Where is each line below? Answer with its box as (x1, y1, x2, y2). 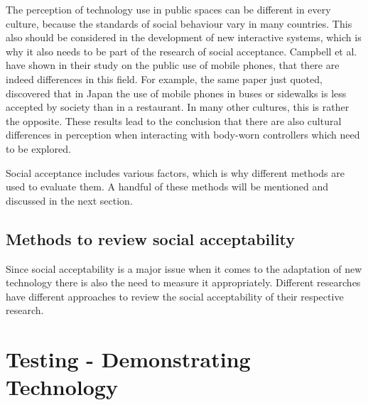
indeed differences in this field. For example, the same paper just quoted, (6, 71, 323, 86)
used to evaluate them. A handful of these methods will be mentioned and (6, 179, 329, 194)
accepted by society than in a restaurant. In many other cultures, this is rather (6, 99, 350, 114)
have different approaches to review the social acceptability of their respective (6, 288, 344, 303)
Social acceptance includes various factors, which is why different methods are (6, 165, 345, 180)
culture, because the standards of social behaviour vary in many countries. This (6, 16, 352, 31)
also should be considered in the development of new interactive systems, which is (6, 30, 362, 45)
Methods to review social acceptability (6, 227, 296, 249)
